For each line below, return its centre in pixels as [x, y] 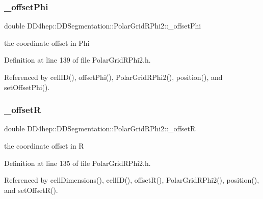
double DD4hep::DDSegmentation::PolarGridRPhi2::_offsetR [100, 129]
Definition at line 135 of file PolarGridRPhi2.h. [77, 163]
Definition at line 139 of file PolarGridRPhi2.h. [77, 60]
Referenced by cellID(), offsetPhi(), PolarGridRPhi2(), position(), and [113, 77]
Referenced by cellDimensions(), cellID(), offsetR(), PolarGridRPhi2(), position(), [132, 180]
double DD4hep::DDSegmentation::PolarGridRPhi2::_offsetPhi [103, 26]
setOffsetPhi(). [27, 87]
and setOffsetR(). [31, 190]
